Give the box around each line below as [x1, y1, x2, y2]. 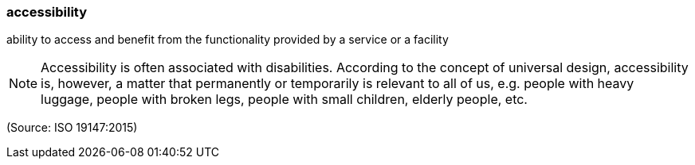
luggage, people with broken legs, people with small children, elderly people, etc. [41, 91, 528, 108]
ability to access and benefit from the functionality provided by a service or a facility [6, 33, 449, 47]
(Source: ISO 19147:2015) [6, 121, 138, 135]
